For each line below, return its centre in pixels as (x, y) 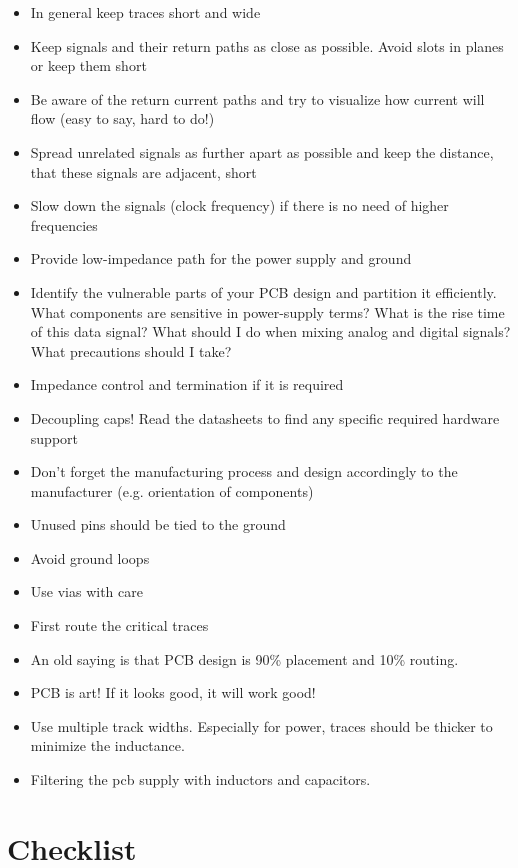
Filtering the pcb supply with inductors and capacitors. (200, 779)
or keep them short (88, 65)
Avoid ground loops (90, 557)
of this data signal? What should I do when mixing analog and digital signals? (270, 331)
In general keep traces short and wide (145, 12)
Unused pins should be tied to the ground (158, 524)
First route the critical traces (119, 625)
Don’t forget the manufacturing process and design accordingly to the (244, 471)
